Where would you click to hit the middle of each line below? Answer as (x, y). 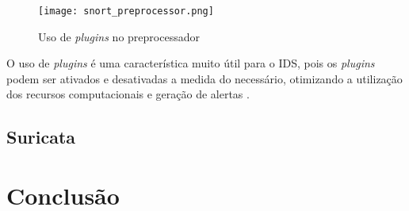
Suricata (41, 137)
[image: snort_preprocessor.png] (126, 11)
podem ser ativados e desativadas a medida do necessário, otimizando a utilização (204, 78)
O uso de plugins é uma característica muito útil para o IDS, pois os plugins (191, 63)
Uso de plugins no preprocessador (119, 36)
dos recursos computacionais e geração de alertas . (128, 94)
